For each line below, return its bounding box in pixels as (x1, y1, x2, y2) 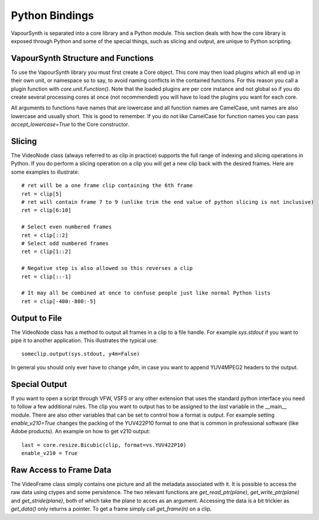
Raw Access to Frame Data (11, 464, 112, 475)
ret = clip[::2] (21, 232, 69, 239)
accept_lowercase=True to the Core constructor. (11, 121, 129, 128)
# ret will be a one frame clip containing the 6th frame (21, 182, 193, 189)
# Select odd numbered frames (21, 240, 109, 246)
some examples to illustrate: (11, 168, 80, 175)
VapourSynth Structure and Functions (11, 53, 154, 63)
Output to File (11, 313, 62, 323)
